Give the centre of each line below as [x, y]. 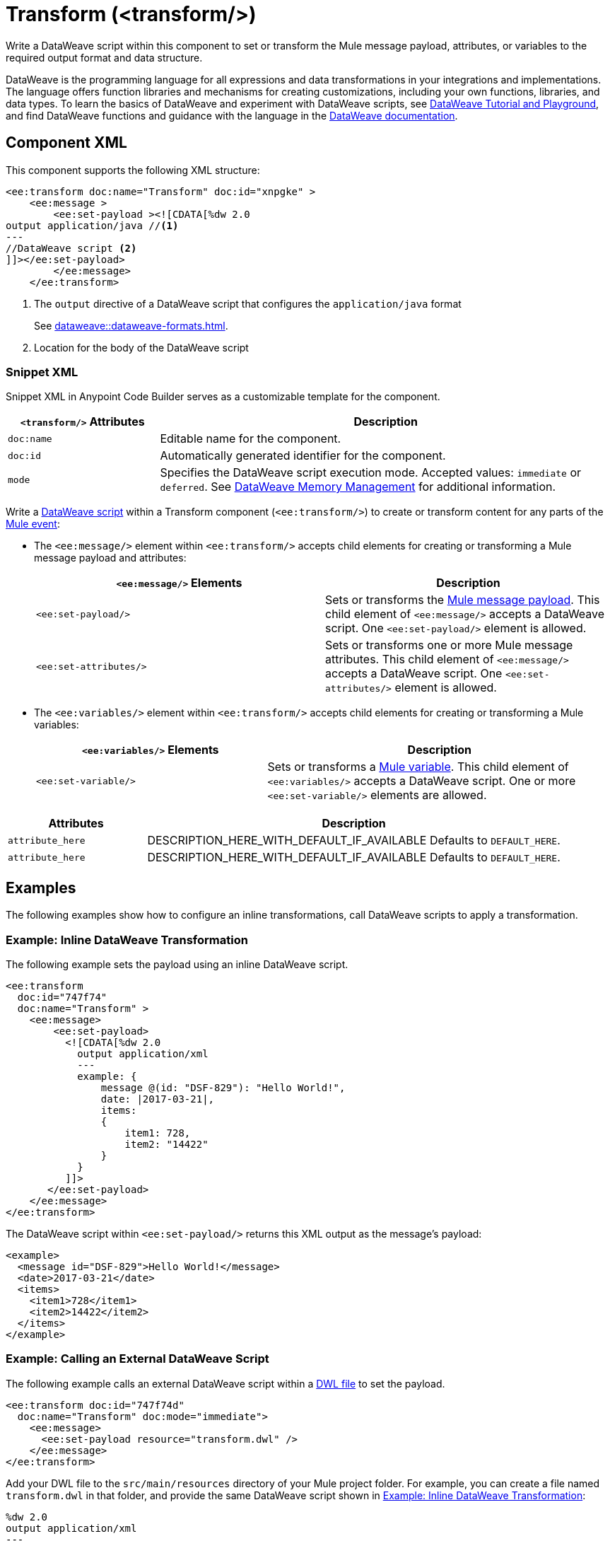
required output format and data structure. [104, 57]
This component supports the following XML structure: [133, 170]
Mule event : [33, 524]
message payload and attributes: [110, 558]
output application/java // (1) [92, 225]
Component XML [66, 143]
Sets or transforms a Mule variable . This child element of [418, 767]
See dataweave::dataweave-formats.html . [131, 325]
